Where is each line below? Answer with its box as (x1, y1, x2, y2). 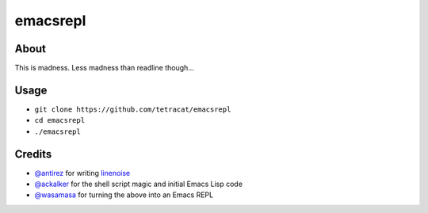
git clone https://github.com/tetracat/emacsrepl (34, 105, 231, 114)
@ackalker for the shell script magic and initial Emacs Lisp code (34, 179, 243, 189)
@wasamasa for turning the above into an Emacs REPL (34, 190, 214, 200)
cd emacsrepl (34, 116, 86, 125)
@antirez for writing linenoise (34, 168, 131, 177)
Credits (14, 147, 52, 161)
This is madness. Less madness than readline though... (14, 63, 194, 73)
